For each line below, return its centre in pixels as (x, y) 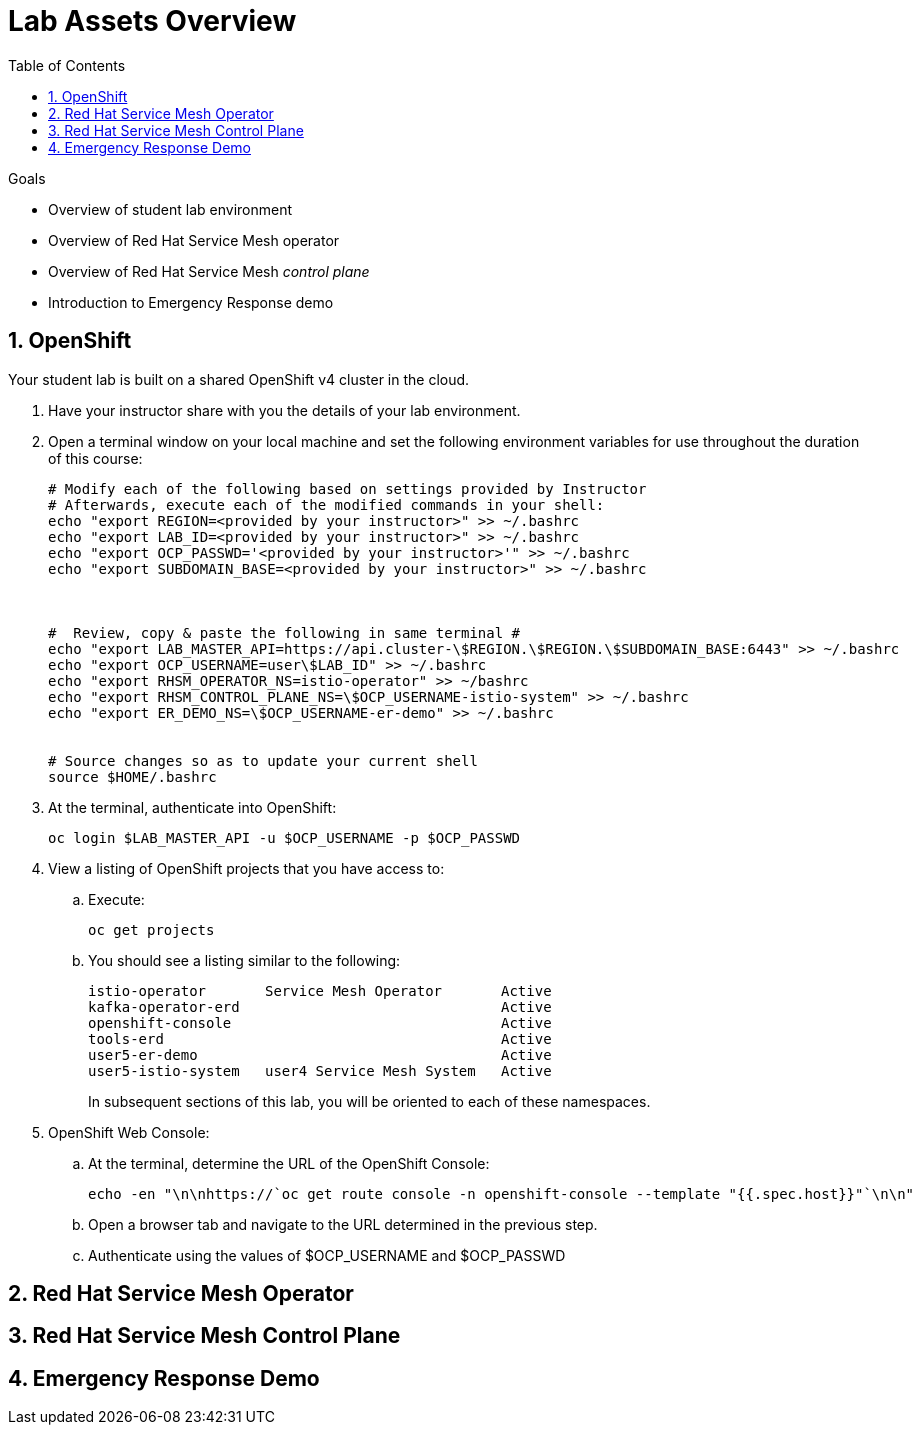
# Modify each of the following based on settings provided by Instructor (347, 488)
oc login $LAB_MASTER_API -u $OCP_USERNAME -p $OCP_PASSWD (284, 837)
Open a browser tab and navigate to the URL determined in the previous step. (343, 1224)
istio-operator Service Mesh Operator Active (320, 990)
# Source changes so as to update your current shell (263, 760)
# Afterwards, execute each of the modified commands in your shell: (326, 504)
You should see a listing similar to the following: (244, 960)
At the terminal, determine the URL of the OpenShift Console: (289, 1163)
